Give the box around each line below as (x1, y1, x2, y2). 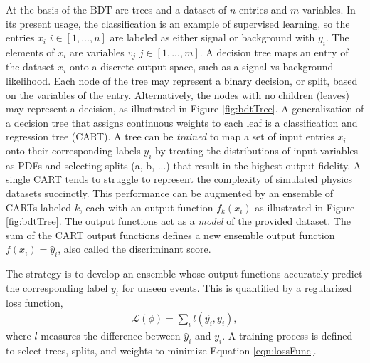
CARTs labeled (6, 199, 72, 214)
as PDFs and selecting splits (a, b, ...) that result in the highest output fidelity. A (6, 157, 361, 172)
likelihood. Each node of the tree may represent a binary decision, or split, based (6, 73, 358, 88)
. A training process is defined (222, 328, 353, 343)
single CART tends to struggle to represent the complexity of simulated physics (6, 172, 352, 186)
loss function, (6, 295, 63, 310)
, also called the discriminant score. (58, 241, 211, 256)
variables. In (302, 2, 356, 16)
